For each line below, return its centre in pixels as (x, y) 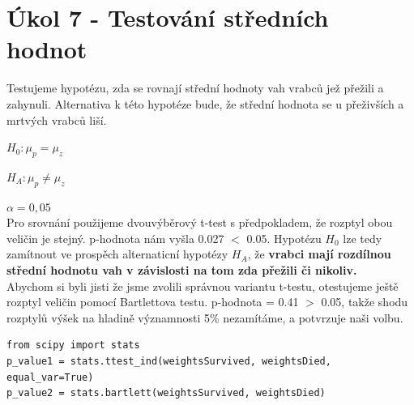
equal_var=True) (50, 377)
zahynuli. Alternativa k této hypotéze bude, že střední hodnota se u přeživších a (205, 103)
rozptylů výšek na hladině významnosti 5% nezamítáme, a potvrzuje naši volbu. (205, 317)
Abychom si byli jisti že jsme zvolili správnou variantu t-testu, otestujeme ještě (203, 286)
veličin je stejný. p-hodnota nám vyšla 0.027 (115, 238)
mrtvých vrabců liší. (57, 119)
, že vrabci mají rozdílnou (319, 254)
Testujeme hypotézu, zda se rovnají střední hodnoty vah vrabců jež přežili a (195, 88)
